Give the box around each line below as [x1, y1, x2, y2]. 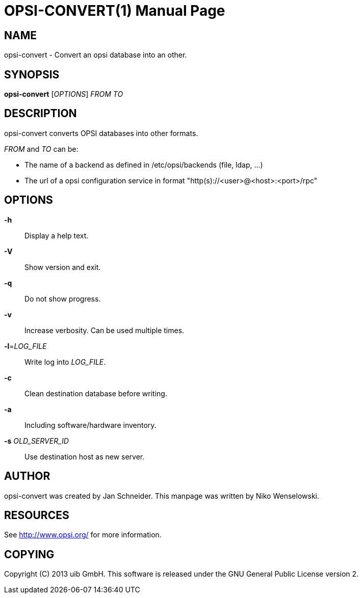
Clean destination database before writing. [24, 389, 167, 398]
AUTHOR [4, 470, 50, 483]
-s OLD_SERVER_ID [4, 436, 69, 445]
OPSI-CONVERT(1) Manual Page [4, 2, 225, 19]
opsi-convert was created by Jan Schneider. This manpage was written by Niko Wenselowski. [4, 491, 319, 500]
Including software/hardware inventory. [24, 420, 157, 429]
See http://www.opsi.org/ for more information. [4, 530, 162, 539]
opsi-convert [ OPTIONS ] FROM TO [4, 90, 123, 99]
